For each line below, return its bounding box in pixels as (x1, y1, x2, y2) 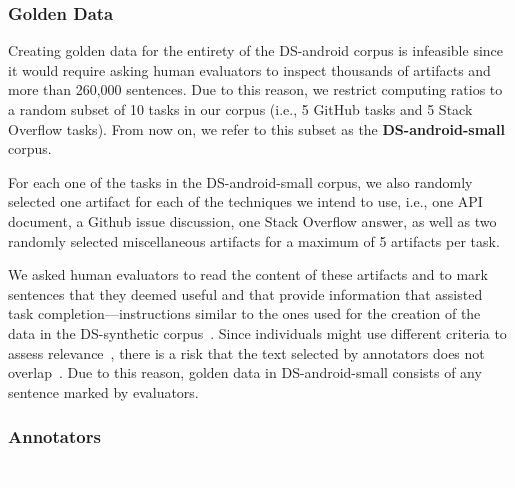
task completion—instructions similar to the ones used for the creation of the (8, 303, 481, 324)
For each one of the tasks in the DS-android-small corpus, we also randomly (8, 171, 473, 192)
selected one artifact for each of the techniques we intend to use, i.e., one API (8, 191, 483, 212)
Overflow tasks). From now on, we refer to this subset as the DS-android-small (8, 118, 505, 139)
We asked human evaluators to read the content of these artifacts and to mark (8, 264, 488, 285)
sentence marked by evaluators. (8, 381, 199, 402)
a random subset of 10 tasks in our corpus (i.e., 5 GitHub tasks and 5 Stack (8, 99, 473, 119)
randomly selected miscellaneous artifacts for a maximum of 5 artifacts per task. (8, 230, 500, 251)
